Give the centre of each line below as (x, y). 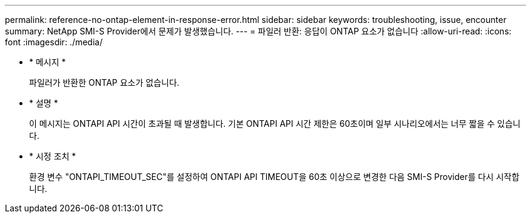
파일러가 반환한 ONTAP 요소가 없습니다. (104, 82)
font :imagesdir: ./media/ (54, 42)
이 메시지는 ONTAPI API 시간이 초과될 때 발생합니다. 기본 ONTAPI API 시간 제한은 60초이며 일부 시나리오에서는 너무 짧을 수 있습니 (275, 123)
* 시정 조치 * (53, 156)
